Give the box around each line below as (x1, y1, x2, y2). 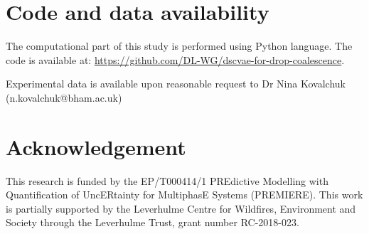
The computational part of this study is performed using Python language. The (6, 38, 353, 53)
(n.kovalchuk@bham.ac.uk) (6, 90, 122, 105)
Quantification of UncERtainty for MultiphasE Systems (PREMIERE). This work (6, 187, 363, 202)
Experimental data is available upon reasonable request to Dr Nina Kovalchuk (6, 76, 346, 91)
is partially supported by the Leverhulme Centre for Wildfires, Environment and (6, 201, 356, 216)
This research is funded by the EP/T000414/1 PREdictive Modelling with (6, 173, 328, 188)
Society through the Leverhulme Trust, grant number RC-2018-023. (6, 215, 299, 230)
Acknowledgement (6, 132, 186, 161)
